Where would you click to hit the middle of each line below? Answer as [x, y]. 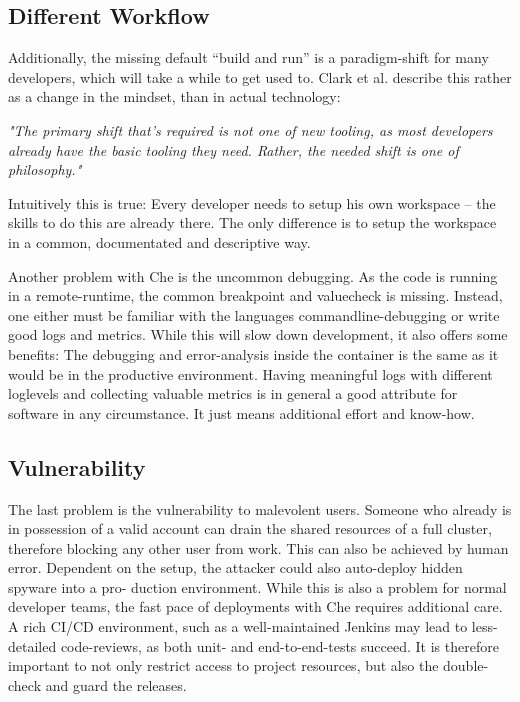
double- [466, 665]
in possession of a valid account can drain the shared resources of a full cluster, [250, 528]
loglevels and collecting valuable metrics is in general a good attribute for [233, 393]
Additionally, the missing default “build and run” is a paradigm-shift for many [248, 57]
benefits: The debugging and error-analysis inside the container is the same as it [253, 353]
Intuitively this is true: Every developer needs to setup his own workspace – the [252, 202]
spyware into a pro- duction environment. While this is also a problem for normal [257, 586]
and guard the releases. [116, 684]
